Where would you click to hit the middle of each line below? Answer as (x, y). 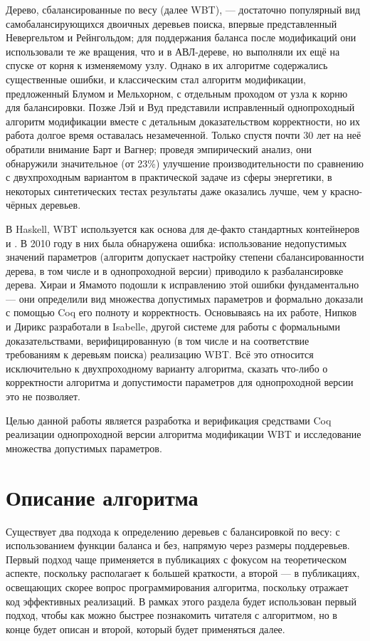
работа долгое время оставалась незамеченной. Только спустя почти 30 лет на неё (184, 135)
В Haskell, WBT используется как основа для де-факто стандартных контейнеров (183, 228)
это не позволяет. (43, 396)
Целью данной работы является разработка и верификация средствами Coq (169, 420)
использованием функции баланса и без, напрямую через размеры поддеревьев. (178, 545)
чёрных (22, 205)
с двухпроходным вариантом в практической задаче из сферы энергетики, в (169, 177)
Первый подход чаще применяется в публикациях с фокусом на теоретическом (176, 559)
